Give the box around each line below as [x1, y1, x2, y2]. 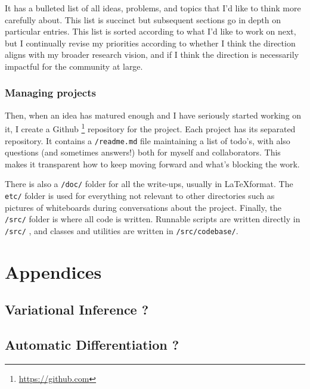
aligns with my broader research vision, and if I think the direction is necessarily [5, 48, 299, 61]
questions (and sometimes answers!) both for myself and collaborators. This [5, 146, 281, 158]
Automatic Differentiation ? [5, 335, 179, 354]
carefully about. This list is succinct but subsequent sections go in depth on [5, 13, 281, 26]
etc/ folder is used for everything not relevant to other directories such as [5, 189, 275, 202]
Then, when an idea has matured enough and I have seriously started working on [5, 108, 302, 121]
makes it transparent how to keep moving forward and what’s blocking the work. [5, 157, 300, 170]
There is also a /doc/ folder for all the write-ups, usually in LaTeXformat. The [5, 178, 293, 190]
